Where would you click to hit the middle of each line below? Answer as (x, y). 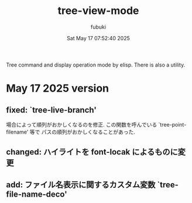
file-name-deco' (37, 194)
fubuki (98, 27)
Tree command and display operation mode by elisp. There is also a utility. (96, 65)
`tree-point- (172, 124)
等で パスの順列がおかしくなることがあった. (83, 132)
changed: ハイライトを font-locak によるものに (92, 152)
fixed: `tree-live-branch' (51, 110)
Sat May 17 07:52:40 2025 (98, 38)
